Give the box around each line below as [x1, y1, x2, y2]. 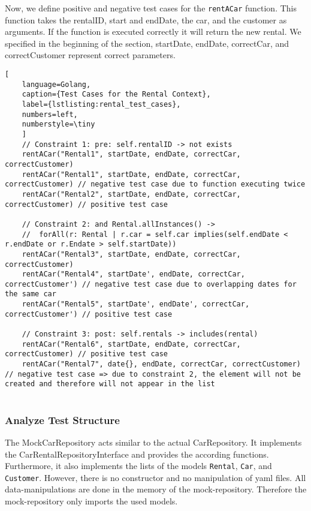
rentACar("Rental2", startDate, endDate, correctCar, [22, 190, 241, 199]
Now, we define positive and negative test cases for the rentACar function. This [5, 2, 297, 14]
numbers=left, [22, 110, 78, 119]
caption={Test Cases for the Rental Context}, [22, 90, 211, 99]
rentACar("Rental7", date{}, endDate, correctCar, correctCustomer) [22, 360, 301, 369]
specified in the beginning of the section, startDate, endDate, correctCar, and [5, 37, 289, 49]
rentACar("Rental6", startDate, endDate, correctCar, [22, 339, 241, 348]
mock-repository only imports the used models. [5, 495, 178, 507]
